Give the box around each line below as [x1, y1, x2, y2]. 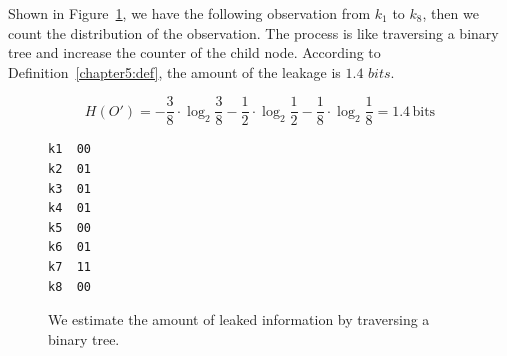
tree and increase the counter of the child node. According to [8, 42, 381, 63]
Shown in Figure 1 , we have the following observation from [8, 3, 371, 23]
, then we [422, 3, 479, 23]
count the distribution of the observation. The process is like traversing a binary [8, 22, 499, 43]
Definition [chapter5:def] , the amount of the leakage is [8, 61, 341, 82]
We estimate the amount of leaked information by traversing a [48, 309, 430, 330]
